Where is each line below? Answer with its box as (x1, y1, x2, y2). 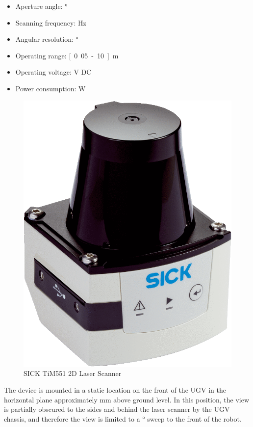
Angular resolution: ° (15, 34, 78, 44)
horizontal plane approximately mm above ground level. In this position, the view (4, 394, 250, 404)
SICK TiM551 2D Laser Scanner (24, 368, 122, 378)
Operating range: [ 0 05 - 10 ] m (15, 50, 119, 60)
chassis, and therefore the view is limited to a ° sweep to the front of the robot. (4, 413, 242, 424)
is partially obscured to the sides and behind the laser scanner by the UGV (4, 404, 230, 414)
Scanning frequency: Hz (15, 17, 86, 27)
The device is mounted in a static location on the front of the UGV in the (4, 385, 226, 395)
